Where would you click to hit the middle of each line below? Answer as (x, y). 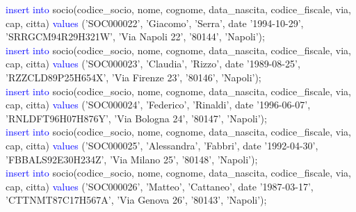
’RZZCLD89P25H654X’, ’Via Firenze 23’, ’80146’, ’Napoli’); (133, 77)
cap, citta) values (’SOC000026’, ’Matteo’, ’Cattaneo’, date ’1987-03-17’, (160, 186)
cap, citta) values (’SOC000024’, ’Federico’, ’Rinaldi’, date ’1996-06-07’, (158, 105)
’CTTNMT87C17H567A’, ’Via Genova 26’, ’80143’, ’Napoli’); (136, 200)
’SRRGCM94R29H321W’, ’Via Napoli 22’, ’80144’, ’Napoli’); (135, 36)
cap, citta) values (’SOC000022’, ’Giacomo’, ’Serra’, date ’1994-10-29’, (155, 23)
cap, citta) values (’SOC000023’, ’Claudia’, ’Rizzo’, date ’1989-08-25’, (153, 64)
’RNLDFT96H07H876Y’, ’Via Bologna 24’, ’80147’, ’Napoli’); (136, 118)
